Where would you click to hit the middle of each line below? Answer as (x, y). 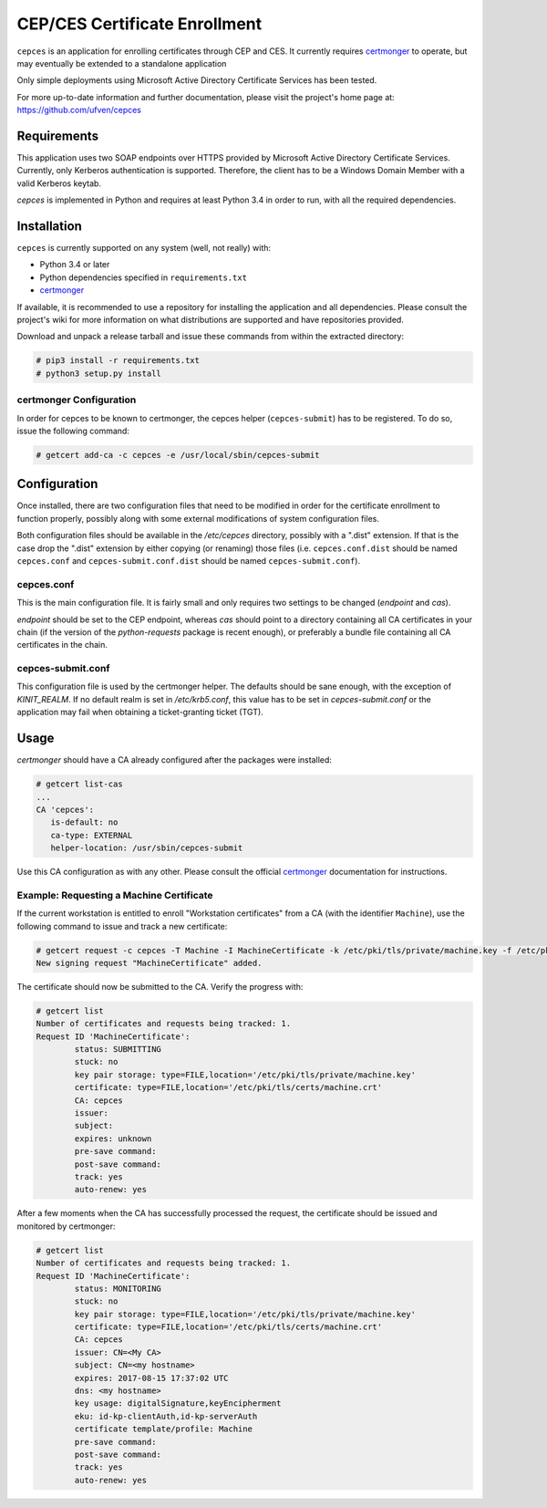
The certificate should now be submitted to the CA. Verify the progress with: (160, 986)
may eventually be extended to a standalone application (122, 63)
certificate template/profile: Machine (163, 1429)
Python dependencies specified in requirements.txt (144, 277)
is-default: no (84, 822)
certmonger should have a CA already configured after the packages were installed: (175, 760)
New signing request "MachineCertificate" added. (149, 963)
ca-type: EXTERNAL (92, 835)
